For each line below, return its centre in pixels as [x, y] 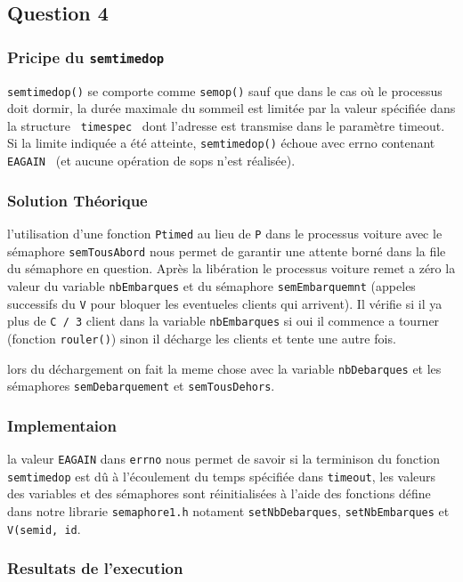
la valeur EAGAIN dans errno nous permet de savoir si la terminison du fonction [224, 459]
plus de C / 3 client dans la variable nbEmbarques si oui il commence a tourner [223, 321]
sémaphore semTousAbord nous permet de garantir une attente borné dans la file [227, 251]
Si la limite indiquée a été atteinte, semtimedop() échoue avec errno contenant [221, 143]
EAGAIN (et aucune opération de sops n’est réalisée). [151, 161]
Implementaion [62, 425]
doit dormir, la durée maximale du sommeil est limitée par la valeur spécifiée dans [231, 108]
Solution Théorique [77, 200]
